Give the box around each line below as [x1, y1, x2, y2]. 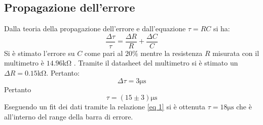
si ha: [213, 23, 230, 34]
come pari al [84, 47, 123, 58]
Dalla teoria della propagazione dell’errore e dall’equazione [4, 23, 186, 34]
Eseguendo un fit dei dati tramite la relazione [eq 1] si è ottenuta [4, 101, 206, 112]
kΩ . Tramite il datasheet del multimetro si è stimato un [62, 57, 238, 68]
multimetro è [4, 57, 44, 68]
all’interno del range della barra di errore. [4, 111, 133, 121]
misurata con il [212, 47, 259, 58]
